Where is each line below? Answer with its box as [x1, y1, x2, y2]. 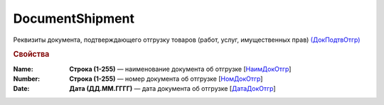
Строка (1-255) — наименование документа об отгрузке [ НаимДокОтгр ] [69, 65, 292, 73]
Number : [13, 74, 41, 83]
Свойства [13, 50, 50, 60]
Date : [13, 84, 30, 93]
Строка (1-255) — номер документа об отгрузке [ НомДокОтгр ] [69, 74, 263, 83]
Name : [13, 65, 33, 73]
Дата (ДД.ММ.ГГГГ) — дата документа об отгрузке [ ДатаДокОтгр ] [69, 84, 277, 93]
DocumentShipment [13, 11, 135, 26]
